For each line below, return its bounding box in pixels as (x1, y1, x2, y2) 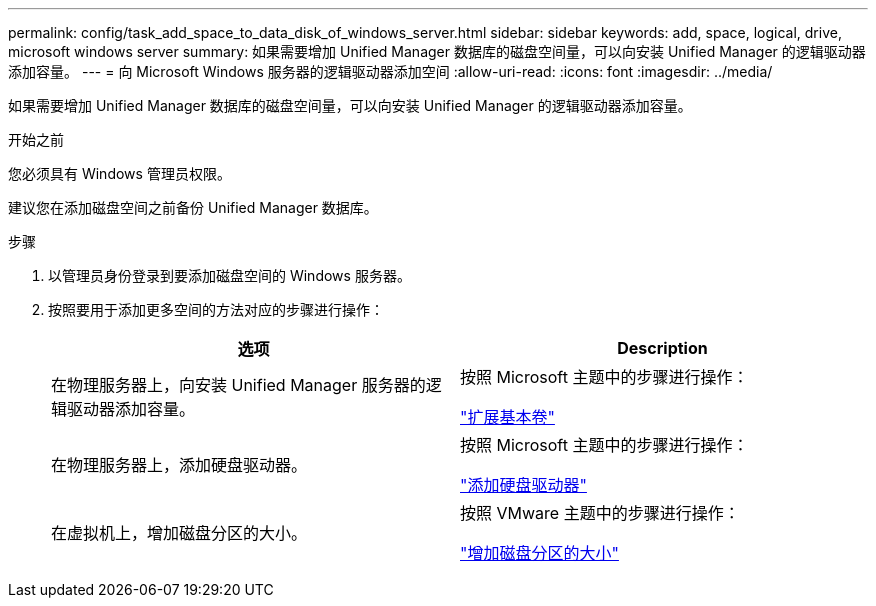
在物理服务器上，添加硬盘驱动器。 (51, 455, 308, 475)
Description (617, 338, 708, 358)
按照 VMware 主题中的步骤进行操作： (460, 503, 740, 523)
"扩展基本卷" (460, 407, 555, 427)
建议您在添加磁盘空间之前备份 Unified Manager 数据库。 (8, 199, 378, 216)
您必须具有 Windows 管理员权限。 (8, 165, 231, 182)
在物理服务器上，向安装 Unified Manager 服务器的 (51, 375, 426, 395)
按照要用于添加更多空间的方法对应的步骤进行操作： (48, 301, 384, 318)
